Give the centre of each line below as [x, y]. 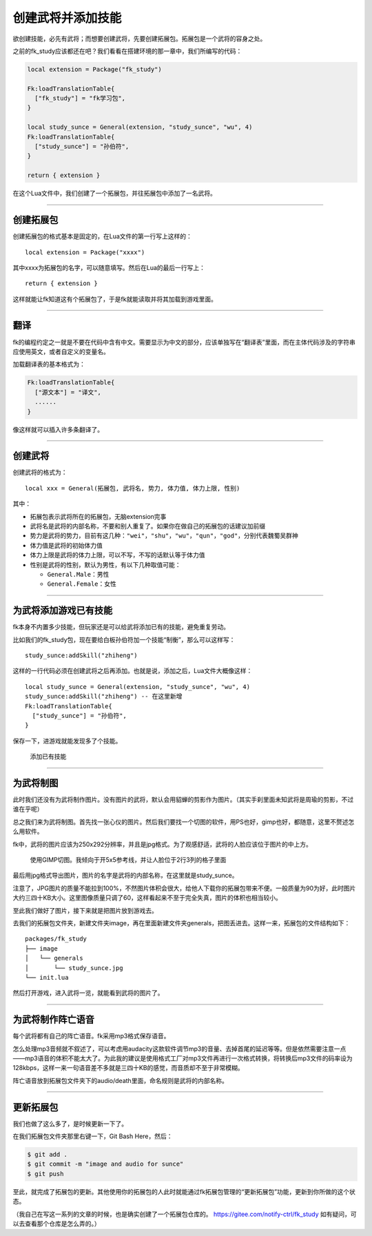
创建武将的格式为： [40, 473]
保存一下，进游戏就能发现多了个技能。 [67, 741]
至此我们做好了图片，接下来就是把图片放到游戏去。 [85, 910]
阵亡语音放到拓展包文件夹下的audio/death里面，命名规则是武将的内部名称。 [121, 1080]
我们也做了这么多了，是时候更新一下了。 [70, 1124]
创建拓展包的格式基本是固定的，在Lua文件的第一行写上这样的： [103, 236]
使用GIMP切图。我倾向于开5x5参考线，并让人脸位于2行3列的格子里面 [128, 859]
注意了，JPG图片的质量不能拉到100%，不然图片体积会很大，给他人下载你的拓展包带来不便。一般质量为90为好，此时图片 [184, 888]
